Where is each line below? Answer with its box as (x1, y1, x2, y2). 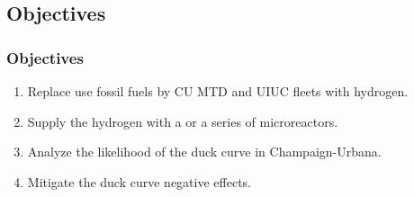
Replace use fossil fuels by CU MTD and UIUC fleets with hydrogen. (27, 82, 409, 100)
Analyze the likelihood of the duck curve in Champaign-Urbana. (27, 142, 382, 161)
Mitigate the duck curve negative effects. (27, 172, 251, 191)
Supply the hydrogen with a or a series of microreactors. (27, 112, 338, 130)
